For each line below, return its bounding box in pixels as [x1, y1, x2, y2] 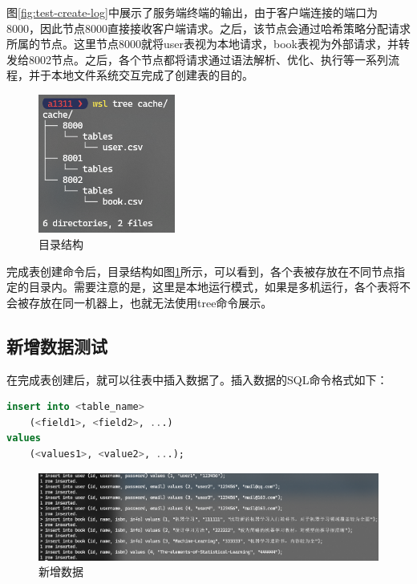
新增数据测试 [6, 333, 107, 358]
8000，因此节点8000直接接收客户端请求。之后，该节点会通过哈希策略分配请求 [6, 19, 411, 36]
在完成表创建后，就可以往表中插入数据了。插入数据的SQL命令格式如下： [6, 371, 388, 387]
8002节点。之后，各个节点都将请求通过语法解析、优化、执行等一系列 [28, 51, 388, 67]
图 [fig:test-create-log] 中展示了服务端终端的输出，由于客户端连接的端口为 [6, 4, 378, 20]
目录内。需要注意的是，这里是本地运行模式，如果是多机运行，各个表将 [28, 278, 399, 295]
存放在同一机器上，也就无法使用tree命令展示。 [28, 294, 273, 310]
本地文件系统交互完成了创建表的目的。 [51, 67, 253, 83]
